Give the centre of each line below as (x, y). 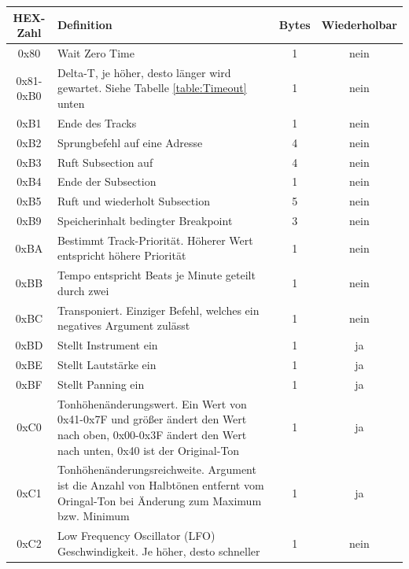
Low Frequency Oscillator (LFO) (136, 535)
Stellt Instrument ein (107, 345)
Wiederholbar (359, 25)
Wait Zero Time (96, 52)
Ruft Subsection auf (105, 162)
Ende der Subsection (107, 181)
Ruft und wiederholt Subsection (133, 201)
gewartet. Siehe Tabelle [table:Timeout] (152, 88)
